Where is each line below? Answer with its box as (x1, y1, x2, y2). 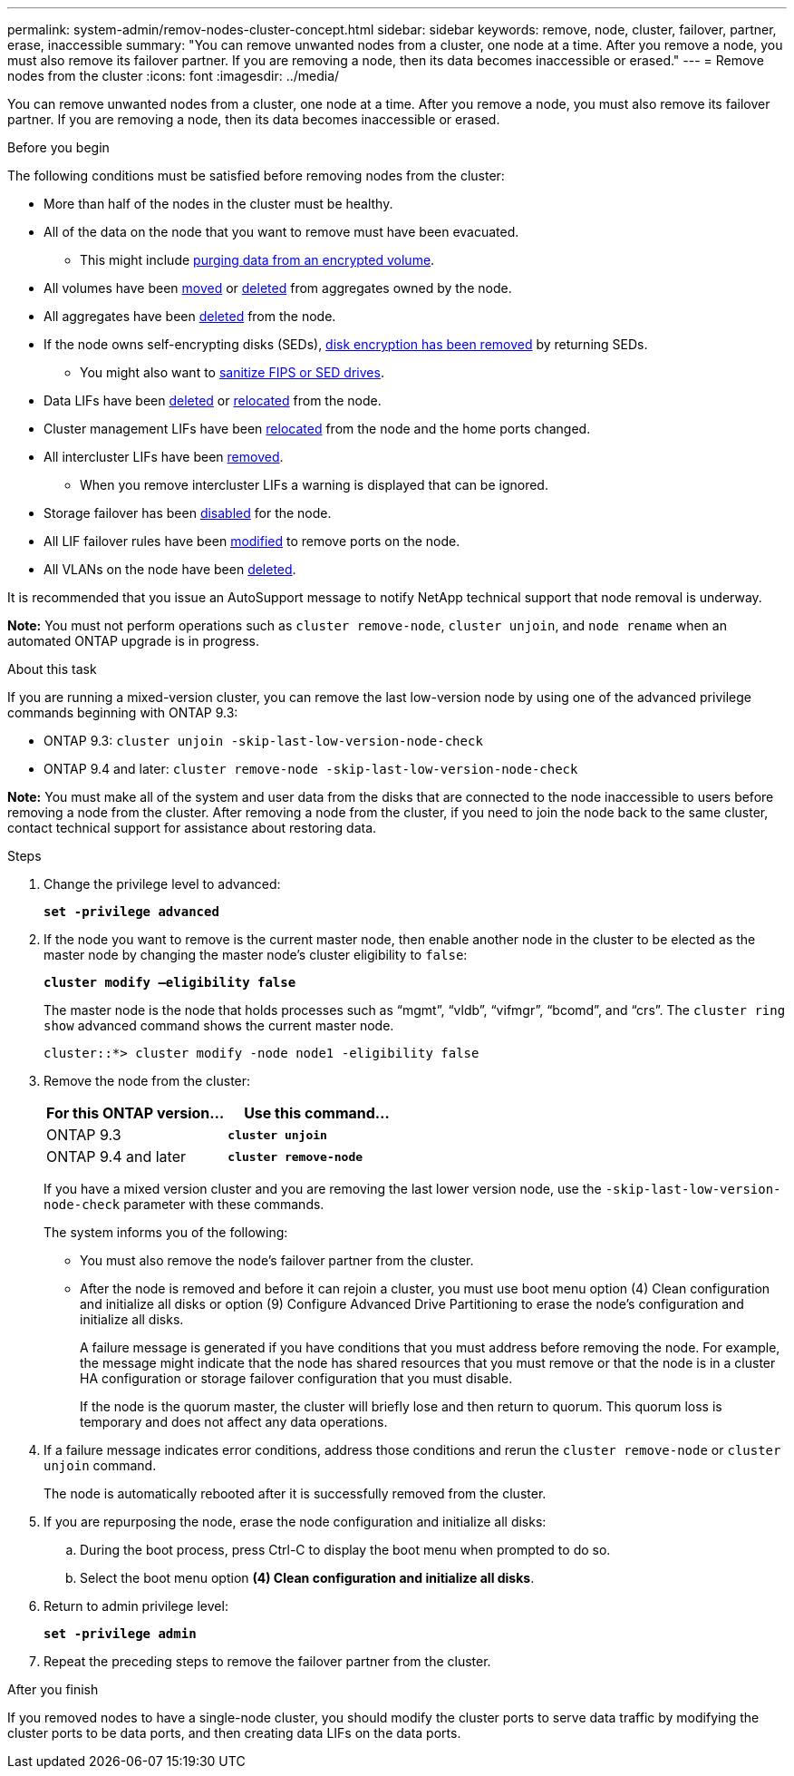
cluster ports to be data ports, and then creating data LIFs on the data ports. (7, 1725, 461, 1741)
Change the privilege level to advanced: (44, 876, 281, 892)
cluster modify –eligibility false (44, 975, 296, 990)
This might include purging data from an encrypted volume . (80, 252, 435, 268)
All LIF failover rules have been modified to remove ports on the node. (44, 533, 460, 549)
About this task (7, 661, 97, 677)
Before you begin (7, 140, 110, 155)
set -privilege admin (44, 1626, 197, 1641)
